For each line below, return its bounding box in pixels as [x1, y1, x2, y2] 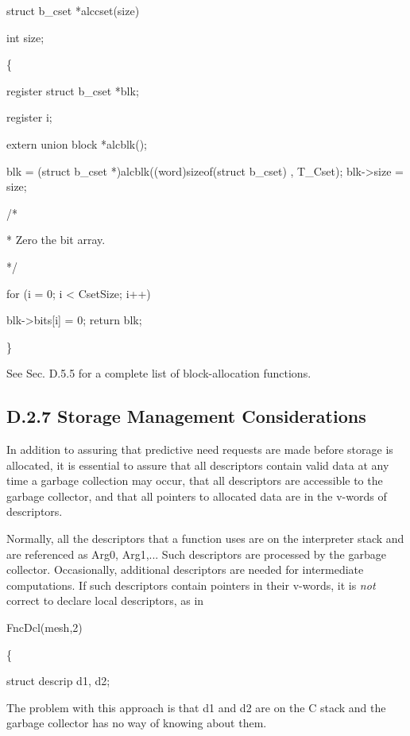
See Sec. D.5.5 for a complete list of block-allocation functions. [6, 365, 311, 382]
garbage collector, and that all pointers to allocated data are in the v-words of [6, 487, 387, 504]
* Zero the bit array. [6, 231, 106, 248]
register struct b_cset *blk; [6, 82, 139, 99]
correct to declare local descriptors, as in [6, 592, 204, 609]
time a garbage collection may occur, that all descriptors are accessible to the [6, 472, 383, 489]
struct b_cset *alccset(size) [6, 2, 140, 18]
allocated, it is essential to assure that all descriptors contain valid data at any [6, 456, 389, 473]
